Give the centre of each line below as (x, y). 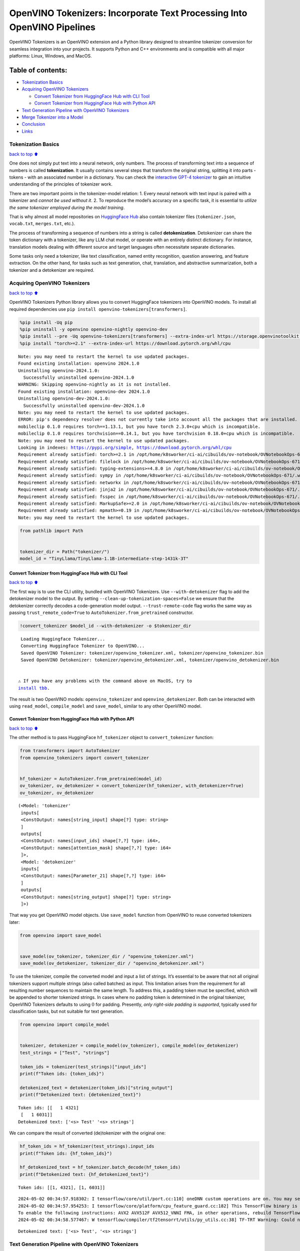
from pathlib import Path (51, 531)
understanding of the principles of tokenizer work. (61, 184)
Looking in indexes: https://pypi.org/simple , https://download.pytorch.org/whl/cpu (125, 447)
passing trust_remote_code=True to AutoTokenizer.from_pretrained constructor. (101, 612)
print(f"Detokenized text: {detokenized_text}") (80, 1095)
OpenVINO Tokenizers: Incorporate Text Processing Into (128, 13)
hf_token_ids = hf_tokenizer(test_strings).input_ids (87, 1146)
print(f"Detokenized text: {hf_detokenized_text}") (84, 1174)
